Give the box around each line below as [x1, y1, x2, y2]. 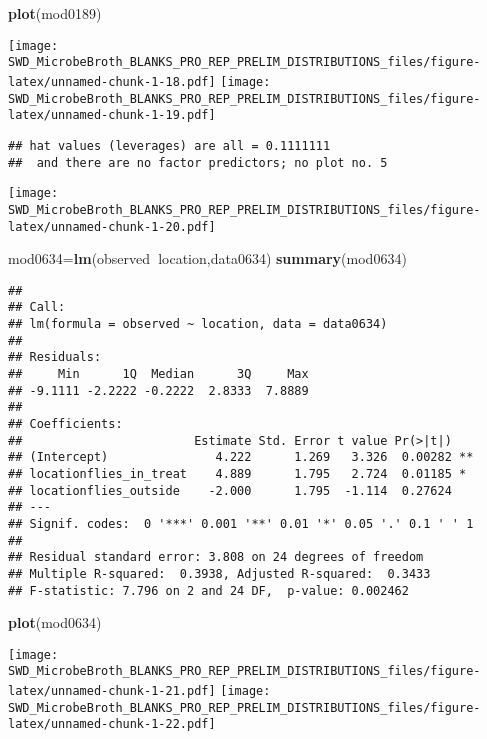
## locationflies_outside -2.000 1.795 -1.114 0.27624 [8, 483, 452, 498]
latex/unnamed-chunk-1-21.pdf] [8, 684, 216, 699]
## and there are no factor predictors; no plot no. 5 [8, 155, 388, 170]
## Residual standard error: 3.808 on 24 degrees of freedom [8, 550, 424, 565]
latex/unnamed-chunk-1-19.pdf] [8, 108, 216, 123]
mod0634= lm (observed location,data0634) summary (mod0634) [8, 248, 407, 269]
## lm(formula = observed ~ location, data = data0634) [8, 317, 388, 332]
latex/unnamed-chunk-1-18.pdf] [8, 74, 216, 89]
